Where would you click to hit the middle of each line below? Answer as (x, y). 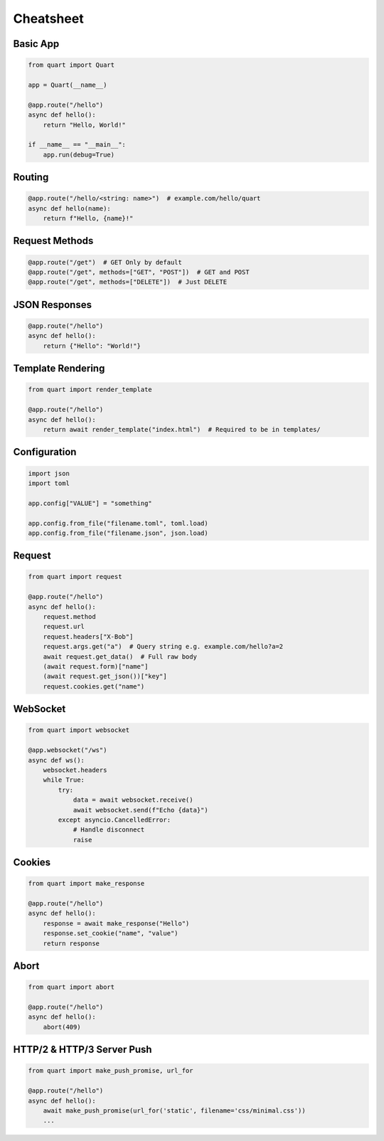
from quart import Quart (71, 65)
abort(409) (62, 1027)
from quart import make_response (86, 883)
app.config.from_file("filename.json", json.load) (118, 533)
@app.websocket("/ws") (68, 750)
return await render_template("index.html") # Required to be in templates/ (182, 429)
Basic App (36, 44)
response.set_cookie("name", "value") (111, 933)
